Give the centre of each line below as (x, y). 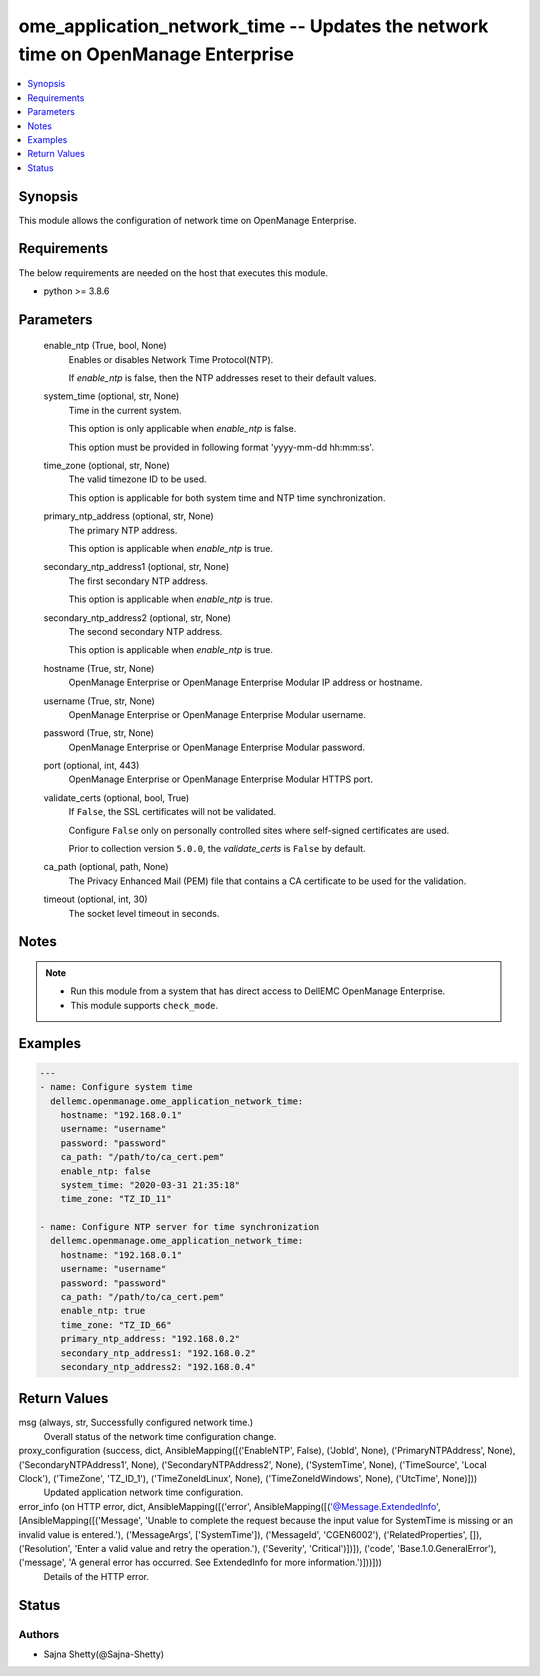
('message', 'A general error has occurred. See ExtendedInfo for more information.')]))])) (200, 1562)
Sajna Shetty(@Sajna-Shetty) (104, 1654)
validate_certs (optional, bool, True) (116, 797)
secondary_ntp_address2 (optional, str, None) (137, 617)
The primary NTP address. (123, 530)
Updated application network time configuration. (143, 1492)
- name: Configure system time (116, 1087)
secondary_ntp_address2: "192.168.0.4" (158, 1366)
